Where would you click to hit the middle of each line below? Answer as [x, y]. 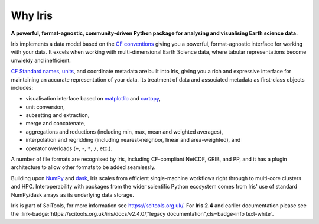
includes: [22, 87]
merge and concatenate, [56, 124]
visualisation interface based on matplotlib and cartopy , [93, 99]
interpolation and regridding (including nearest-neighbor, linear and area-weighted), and [133, 140]
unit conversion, [45, 107]
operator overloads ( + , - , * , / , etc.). [69, 148]
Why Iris [32, 15]
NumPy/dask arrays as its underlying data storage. [72, 194]
